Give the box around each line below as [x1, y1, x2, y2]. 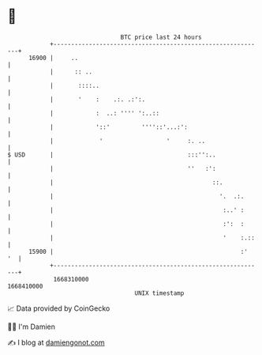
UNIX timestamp [134, 289, 185, 297]
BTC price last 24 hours [120, 33, 202, 41]
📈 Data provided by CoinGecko [7, 304, 110, 313]
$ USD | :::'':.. [7, 150, 216, 159]
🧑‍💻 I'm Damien [7, 322, 56, 331]
